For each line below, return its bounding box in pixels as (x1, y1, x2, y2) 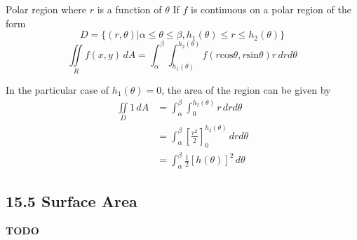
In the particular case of (6, 83, 109, 97)
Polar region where (6, 2, 87, 16)
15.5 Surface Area (6, 190, 137, 212)
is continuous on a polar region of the (191, 2, 351, 16)
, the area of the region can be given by (161, 83, 331, 97)
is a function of (97, 2, 162, 16)
